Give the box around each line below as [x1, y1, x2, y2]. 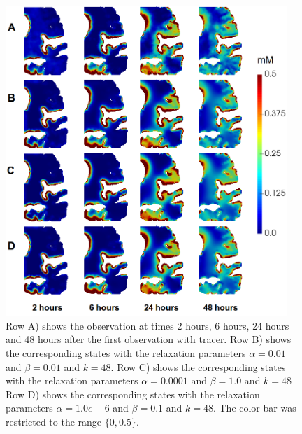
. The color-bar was [213, 400, 296, 415]
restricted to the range [6, 414, 102, 429]
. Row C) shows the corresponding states [110, 359, 286, 374]
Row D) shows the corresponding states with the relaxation [6, 386, 260, 401]
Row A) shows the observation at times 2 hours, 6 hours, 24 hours [6, 318, 289, 332]
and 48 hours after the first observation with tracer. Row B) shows [6, 332, 292, 346]
